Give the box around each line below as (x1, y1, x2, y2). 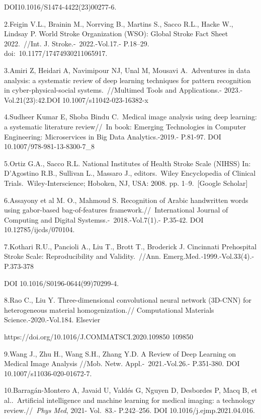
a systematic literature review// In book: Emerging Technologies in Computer (4, 121, 246, 131)
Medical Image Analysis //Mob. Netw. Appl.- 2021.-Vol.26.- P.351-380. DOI (4, 358, 240, 369)
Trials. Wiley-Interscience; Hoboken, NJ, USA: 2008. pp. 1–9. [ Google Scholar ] (4, 177, 248, 188)
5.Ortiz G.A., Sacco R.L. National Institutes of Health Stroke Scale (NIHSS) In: (4, 158, 251, 168)
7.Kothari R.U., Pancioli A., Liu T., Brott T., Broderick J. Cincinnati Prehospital (4, 241, 257, 251)
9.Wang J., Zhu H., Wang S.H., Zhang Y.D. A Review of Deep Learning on (4, 348, 236, 359)
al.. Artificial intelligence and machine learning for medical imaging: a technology (4, 395, 255, 405)
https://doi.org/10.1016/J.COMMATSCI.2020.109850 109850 (4, 331, 194, 342)
